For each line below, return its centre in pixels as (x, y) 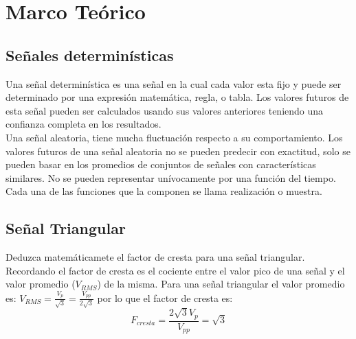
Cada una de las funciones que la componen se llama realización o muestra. (164, 191)
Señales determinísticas (90, 55)
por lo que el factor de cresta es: (165, 297)
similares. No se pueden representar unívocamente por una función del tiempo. (171, 177)
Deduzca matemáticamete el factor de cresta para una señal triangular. (155, 257)
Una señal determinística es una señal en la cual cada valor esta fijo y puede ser (174, 83)
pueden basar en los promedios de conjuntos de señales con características (161, 164)
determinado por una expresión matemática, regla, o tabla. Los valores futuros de (177, 97)
